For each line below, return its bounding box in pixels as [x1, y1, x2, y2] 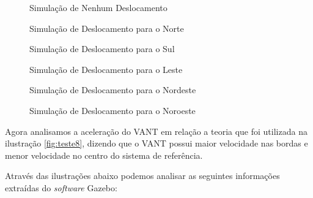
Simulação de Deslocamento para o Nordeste [29, 83, 196, 96]
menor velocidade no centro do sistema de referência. [5, 148, 203, 161]
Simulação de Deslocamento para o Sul [29, 42, 175, 55]
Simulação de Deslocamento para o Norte [29, 21, 184, 34]
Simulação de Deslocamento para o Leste [29, 63, 183, 75]
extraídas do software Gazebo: [5, 181, 117, 194]
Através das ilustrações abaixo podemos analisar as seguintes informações [5, 169, 280, 182]
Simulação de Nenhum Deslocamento [29, 1, 168, 13]
